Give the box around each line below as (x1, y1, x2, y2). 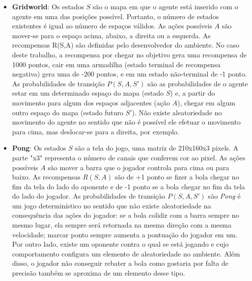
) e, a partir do (170, 88, 215, 98)
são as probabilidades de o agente (147, 78, 248, 88)
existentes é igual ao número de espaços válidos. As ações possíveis (12, 21, 212, 31)
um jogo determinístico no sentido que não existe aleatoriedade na (12, 200, 211, 210)
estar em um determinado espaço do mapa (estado (12, 88, 164, 98)
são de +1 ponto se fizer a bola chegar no (114, 172, 239, 182)
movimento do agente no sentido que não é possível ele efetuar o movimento (12, 117, 241, 127)
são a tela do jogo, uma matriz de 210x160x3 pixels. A (75, 143, 239, 153)
